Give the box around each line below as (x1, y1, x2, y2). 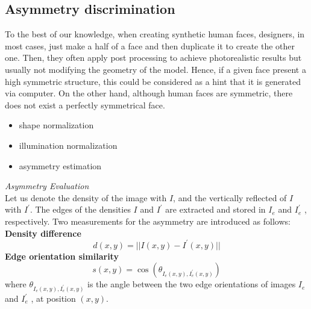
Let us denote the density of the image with (5, 191, 167, 204)
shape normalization (19, 119, 94, 131)
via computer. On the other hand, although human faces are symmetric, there (5, 87, 293, 99)
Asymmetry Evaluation (5, 179, 89, 192)
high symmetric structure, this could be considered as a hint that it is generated (5, 75, 301, 87)
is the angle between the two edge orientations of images (87, 278, 296, 290)
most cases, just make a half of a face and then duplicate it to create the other (5, 39, 295, 52)
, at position (31, 292, 76, 305)
